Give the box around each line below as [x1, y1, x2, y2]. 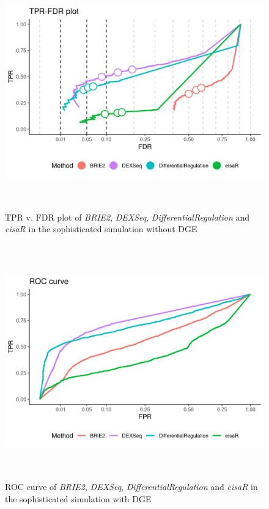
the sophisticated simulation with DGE [5, 492, 152, 505]
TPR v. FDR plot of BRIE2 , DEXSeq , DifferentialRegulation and [5, 210, 250, 223]
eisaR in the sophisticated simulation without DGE [5, 222, 197, 235]
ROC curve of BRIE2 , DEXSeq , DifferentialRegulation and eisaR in [5, 480, 258, 493]
